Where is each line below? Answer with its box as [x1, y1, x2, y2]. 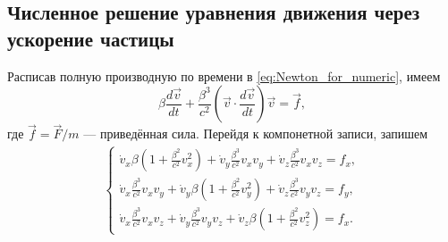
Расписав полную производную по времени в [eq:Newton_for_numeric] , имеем [7, 66, 441, 85]
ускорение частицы [7, 24, 174, 52]
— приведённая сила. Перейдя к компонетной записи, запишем [83, 124, 428, 143]
